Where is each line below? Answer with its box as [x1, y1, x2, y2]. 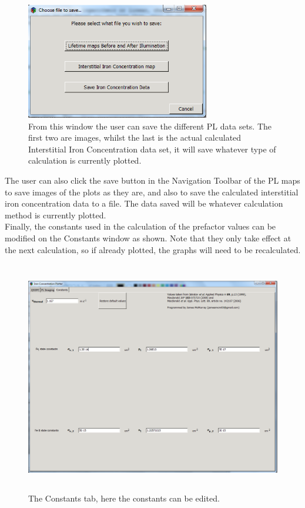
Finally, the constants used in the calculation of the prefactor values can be [5, 220, 276, 233]
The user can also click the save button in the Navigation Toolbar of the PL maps [5, 174, 300, 186]
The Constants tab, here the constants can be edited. [28, 492, 220, 504]
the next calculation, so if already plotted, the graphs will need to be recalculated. [5, 243, 301, 255]
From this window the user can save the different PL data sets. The [28, 119, 272, 132]
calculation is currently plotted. [28, 154, 142, 167]
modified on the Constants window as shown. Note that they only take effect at [5, 231, 291, 244]
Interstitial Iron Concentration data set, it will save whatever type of [28, 142, 276, 155]
